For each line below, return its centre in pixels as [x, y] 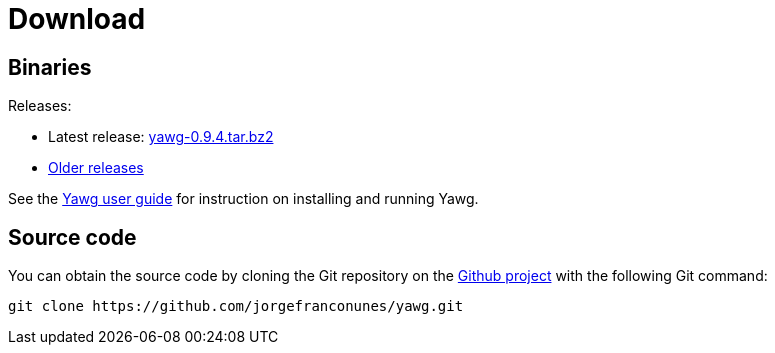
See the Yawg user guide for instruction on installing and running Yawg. [243, 199]
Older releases [96, 168]
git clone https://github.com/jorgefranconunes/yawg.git [236, 306]
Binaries [50, 67]
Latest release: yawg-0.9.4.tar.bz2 [161, 137]
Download [77, 19]
